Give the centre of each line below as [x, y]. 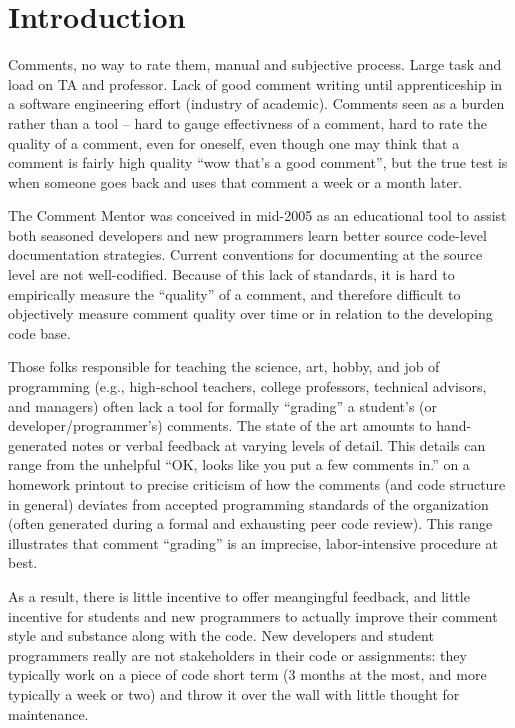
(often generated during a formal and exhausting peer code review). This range [250, 523]
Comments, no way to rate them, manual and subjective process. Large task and [255, 64]
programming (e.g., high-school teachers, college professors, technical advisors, [247, 386]
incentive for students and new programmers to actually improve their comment [253, 615]
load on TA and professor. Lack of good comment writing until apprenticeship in [255, 83]
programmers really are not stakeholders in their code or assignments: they [237, 654]
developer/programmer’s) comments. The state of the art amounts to [220, 425]
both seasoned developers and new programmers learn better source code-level [247, 234]
